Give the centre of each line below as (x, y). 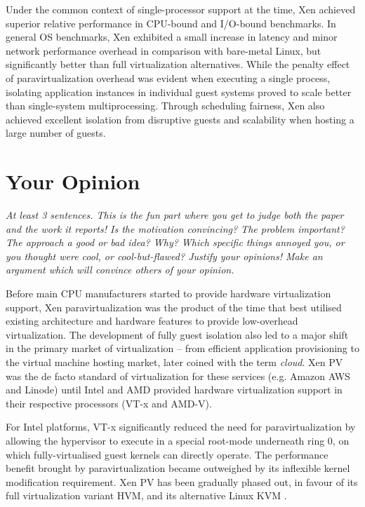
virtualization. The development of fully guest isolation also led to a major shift (177, 334)
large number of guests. (56, 133)
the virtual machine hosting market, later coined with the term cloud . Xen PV (174, 362)
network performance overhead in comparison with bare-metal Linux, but (164, 50)
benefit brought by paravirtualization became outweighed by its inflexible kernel (178, 468)
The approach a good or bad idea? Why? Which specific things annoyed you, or (175, 242)
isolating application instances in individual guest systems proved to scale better (179, 92)
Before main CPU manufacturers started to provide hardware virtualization (168, 293)
